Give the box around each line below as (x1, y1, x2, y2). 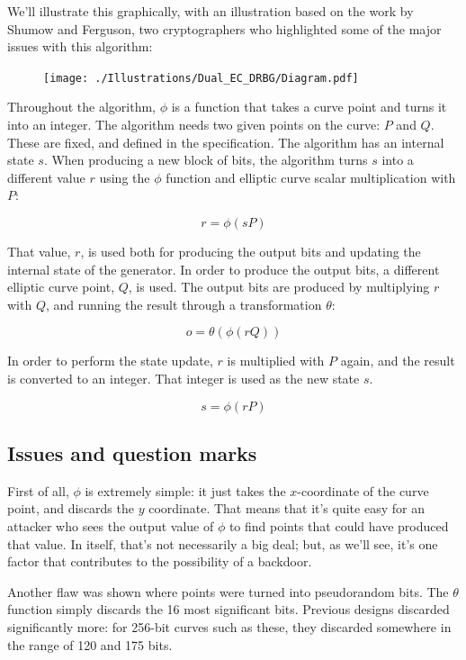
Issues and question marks (7, 438, 257, 466)
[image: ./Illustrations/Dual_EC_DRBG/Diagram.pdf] (43, 71, 359, 85)
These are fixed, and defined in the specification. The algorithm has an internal (7, 132, 444, 151)
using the (99, 167, 150, 186)
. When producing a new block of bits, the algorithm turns (43, 150, 368, 169)
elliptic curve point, (7, 277, 115, 296)
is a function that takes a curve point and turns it (171, 97, 447, 116)
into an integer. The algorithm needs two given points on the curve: (7, 115, 381, 134)
